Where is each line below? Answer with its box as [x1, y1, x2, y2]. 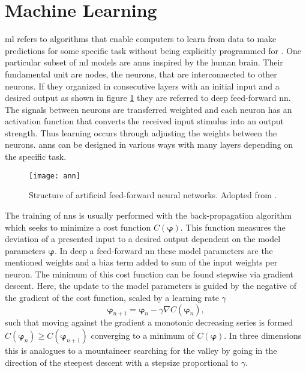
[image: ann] [29, 171, 80, 180]
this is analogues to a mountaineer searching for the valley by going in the [5, 344, 277, 357]
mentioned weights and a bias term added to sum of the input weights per [5, 256, 278, 268]
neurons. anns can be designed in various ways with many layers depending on [5, 138, 293, 151]
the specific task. [5, 150, 67, 163]
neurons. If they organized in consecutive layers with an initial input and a [5, 79, 280, 92]
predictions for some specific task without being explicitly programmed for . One [5, 44, 302, 56]
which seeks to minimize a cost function [5, 220, 151, 233]
